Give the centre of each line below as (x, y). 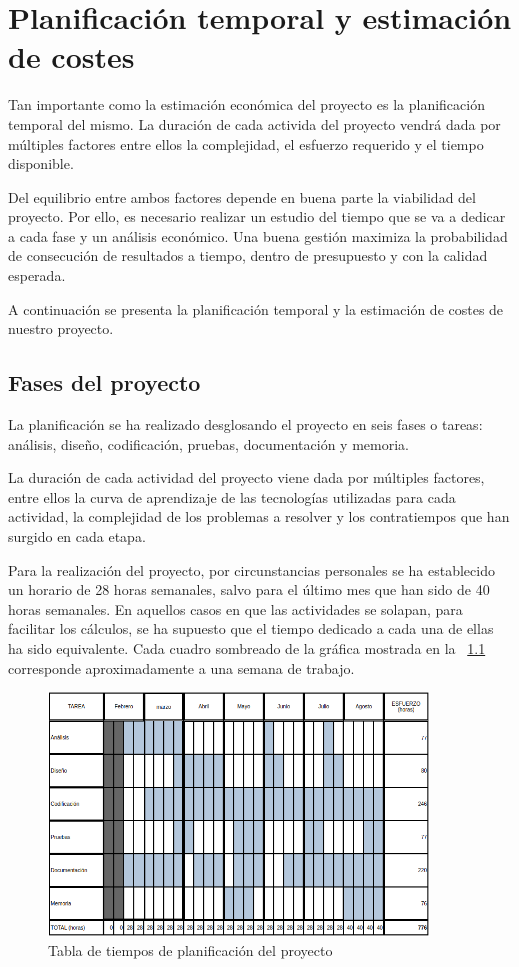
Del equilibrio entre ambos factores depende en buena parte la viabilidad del (242, 196)
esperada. (37, 275)
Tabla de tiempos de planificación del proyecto (190, 950)
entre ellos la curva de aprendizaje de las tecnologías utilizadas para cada (232, 496)
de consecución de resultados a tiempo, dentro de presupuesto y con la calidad (248, 255)
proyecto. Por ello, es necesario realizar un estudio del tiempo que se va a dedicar (257, 216)
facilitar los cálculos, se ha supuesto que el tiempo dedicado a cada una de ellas (251, 628)
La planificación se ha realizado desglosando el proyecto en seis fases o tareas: (245, 424)
